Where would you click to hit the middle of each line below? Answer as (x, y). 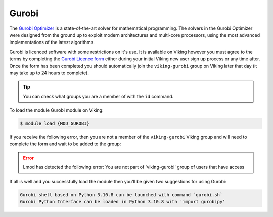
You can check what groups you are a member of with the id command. (98, 96)
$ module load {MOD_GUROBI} (55, 124)
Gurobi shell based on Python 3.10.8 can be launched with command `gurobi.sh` (121, 194)
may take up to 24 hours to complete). (49, 73)
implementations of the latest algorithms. (52, 42)
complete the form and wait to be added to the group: (65, 144)
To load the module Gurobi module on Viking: (56, 110)
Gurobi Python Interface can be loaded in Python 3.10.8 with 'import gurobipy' (123, 202)
